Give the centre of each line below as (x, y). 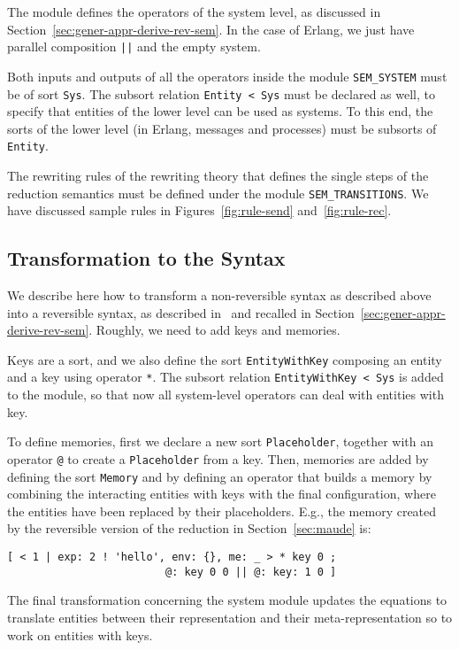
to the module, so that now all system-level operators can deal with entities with (226, 395)
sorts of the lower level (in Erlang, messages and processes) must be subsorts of (222, 128)
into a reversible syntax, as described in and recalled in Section (181, 312)
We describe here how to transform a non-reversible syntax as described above (219, 295)
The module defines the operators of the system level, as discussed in (194, 12)
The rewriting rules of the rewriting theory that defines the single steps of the (218, 175)
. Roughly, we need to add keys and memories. (214, 330)
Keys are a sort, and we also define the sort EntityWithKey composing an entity (225, 359)
